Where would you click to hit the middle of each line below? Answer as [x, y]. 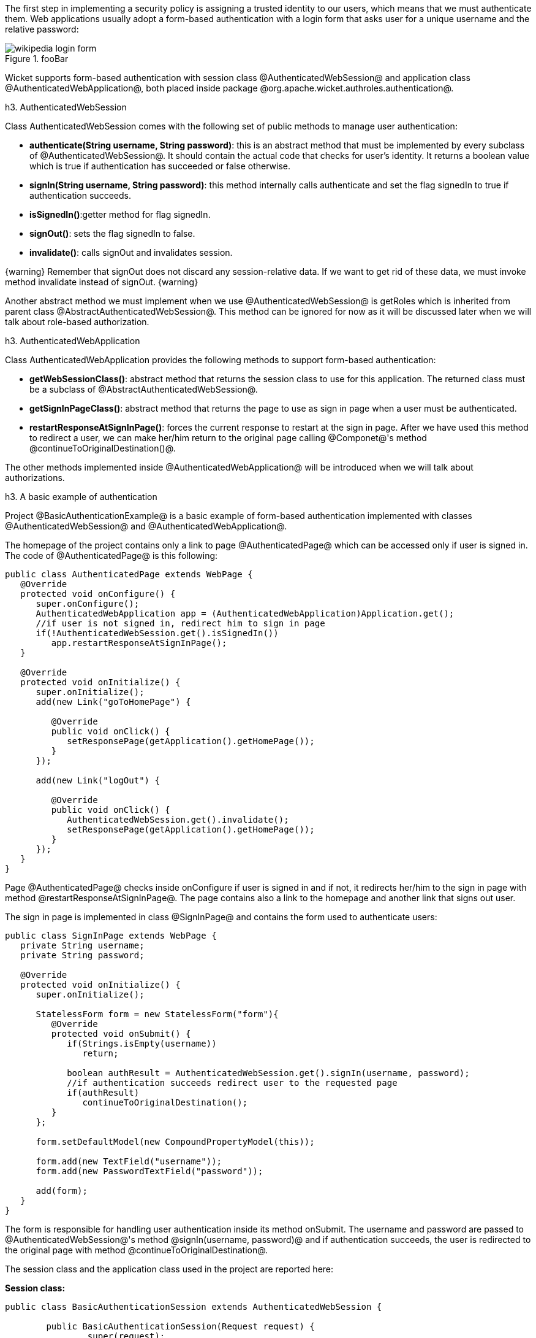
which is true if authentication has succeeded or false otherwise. [160, 166]
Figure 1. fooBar [37, 59]
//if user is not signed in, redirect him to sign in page [180, 623]
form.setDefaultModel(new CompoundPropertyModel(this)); [175, 1142]
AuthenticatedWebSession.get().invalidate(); [178, 820]
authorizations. [35, 478]
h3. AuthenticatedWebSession [66, 107]
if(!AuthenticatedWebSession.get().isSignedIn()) [157, 633]
